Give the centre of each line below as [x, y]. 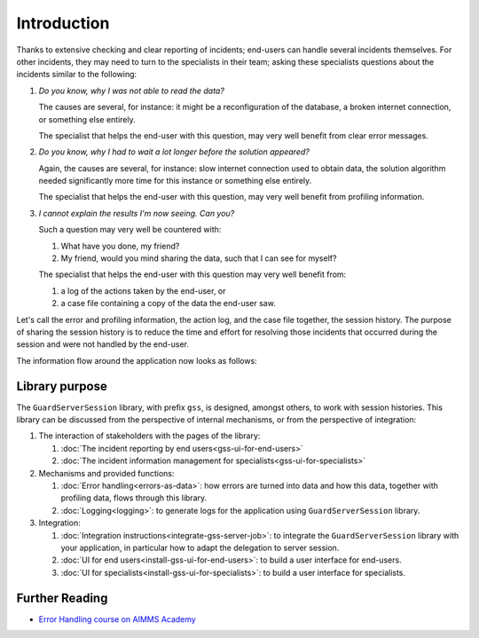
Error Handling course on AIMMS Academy [118, 619]
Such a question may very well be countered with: [130, 230]
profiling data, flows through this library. [134, 498]
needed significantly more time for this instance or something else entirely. [175, 181]
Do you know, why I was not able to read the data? [132, 91]
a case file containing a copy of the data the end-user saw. [169, 303]
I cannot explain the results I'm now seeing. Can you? [137, 213]
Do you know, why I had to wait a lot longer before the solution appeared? [174, 152]
